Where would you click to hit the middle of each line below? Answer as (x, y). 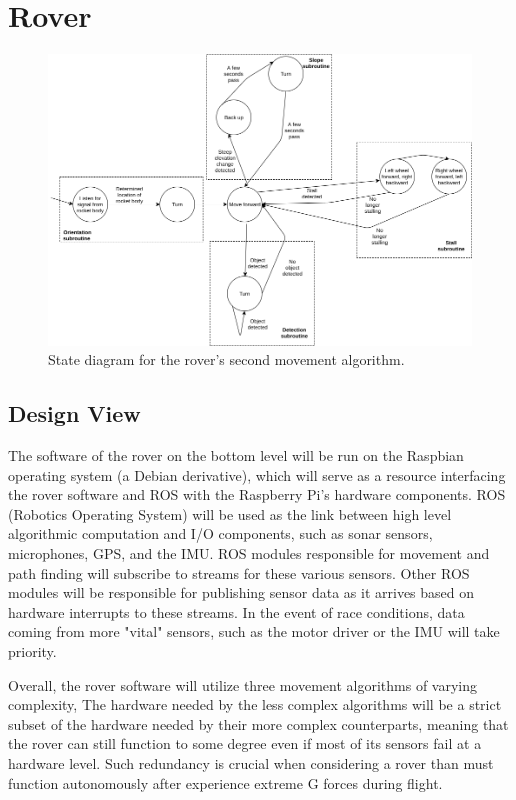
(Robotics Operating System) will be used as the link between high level (230, 513)
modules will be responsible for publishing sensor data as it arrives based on (241, 592)
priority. (32, 650)
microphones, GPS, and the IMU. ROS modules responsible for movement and (249, 552)
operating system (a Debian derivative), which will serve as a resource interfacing (257, 474)
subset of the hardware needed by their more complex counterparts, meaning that (258, 723)
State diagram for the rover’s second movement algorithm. (226, 359)
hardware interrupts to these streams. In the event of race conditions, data (236, 611)
